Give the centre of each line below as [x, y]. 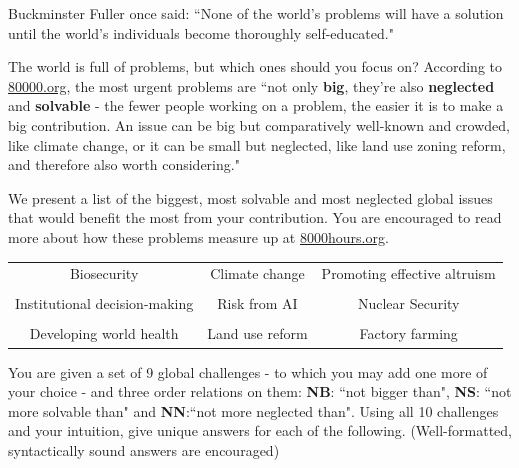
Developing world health [104, 333]
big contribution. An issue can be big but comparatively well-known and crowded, [259, 124]
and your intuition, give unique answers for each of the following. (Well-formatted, [260, 430]
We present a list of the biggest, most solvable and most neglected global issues [250, 197]
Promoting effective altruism [408, 273]
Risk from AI [257, 303]
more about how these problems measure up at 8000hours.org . [198, 236]
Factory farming [408, 333]
